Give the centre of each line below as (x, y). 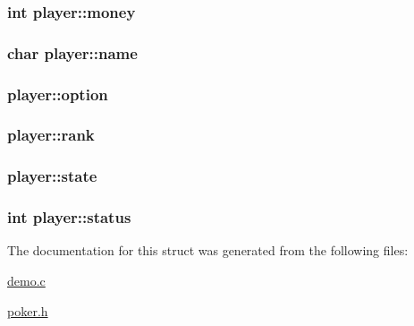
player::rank (51, 135)
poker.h (28, 310)
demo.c (26, 281)
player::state (52, 176)
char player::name (72, 52)
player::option (58, 94)
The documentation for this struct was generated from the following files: (208, 250)
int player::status (69, 217)
